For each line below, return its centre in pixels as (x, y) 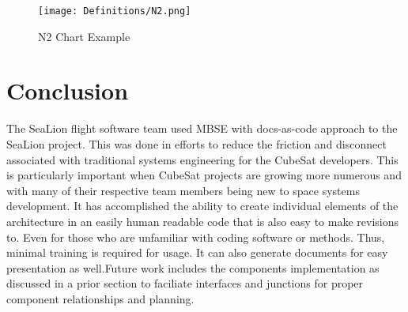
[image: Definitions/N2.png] (115, 11)
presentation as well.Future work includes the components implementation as (193, 267)
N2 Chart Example (84, 36)
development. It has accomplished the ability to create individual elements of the (202, 206)
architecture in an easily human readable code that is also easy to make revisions (203, 221)
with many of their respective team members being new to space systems (183, 190)
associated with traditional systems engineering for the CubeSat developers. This (202, 159)
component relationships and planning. (100, 298)
